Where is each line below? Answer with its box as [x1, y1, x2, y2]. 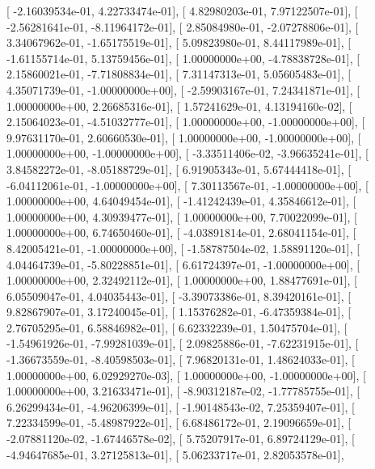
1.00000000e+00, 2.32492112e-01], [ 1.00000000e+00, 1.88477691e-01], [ [6, 272, 357, 289]
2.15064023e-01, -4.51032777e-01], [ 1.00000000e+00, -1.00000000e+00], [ [6, 113, 365, 130]
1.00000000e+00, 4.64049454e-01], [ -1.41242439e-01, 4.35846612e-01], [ [6, 192, 356, 209]
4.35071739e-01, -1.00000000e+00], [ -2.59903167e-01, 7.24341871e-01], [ [6, 81, 360, 98]
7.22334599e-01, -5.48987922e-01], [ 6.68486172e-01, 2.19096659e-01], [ [6, 414, 352, 431]
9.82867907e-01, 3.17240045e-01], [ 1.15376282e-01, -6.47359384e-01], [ [6, 303, 352, 320]
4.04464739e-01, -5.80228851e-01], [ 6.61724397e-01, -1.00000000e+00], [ [6, 256, 360, 273]
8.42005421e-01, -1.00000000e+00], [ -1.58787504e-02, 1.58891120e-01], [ [6, 239, 360, 256]
